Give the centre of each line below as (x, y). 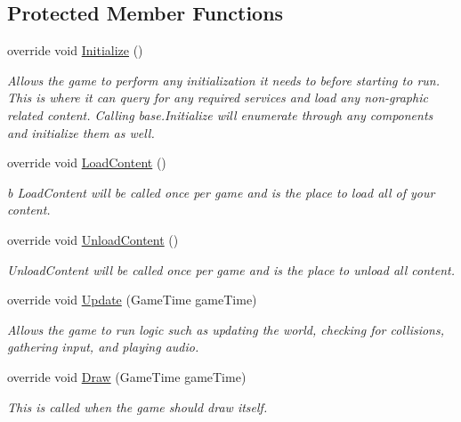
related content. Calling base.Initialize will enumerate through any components (220, 114)
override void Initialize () (75, 50)
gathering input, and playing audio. (103, 347)
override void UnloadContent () (93, 239)
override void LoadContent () (87, 162)
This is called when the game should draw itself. (137, 406)
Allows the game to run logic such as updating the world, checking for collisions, (226, 329)
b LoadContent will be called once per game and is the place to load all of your (221, 192)
